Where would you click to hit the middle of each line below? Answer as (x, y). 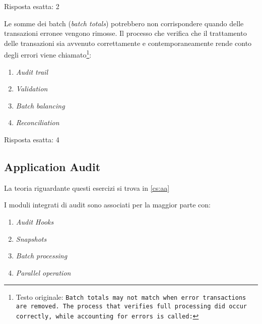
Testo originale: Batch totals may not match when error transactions (131, 297)
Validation (32, 89)
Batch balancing (40, 105)
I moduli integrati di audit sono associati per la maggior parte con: (107, 205)
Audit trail (32, 71)
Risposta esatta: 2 (32, 6)
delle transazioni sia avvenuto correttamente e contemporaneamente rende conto (128, 43)
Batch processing (42, 256)
